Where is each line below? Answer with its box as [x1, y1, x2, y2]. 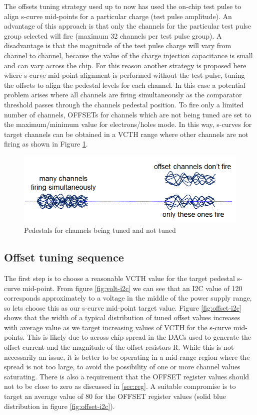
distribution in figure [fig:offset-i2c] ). [4, 400, 115, 411]
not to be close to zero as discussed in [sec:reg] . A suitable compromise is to [4, 381, 236, 391]
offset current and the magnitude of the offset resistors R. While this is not [4, 342, 234, 352]
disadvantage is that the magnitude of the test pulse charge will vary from [4, 40, 231, 51]
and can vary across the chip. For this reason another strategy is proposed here [4, 60, 246, 70]
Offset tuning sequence [4, 249, 124, 265]
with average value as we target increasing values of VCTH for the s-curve [4, 322, 231, 332]
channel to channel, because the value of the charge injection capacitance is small [4, 50, 253, 60]
